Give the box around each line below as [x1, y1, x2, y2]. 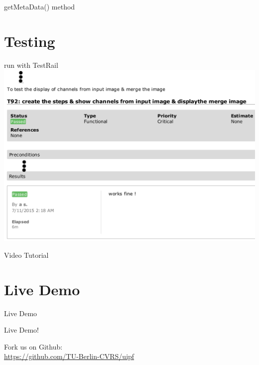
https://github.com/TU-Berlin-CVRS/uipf [4, 351, 134, 362]
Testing [4, 30, 55, 51]
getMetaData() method [4, 1, 75, 11]
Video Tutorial [4, 249, 49, 260]
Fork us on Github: [4, 341, 63, 352]
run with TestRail [4, 59, 58, 70]
